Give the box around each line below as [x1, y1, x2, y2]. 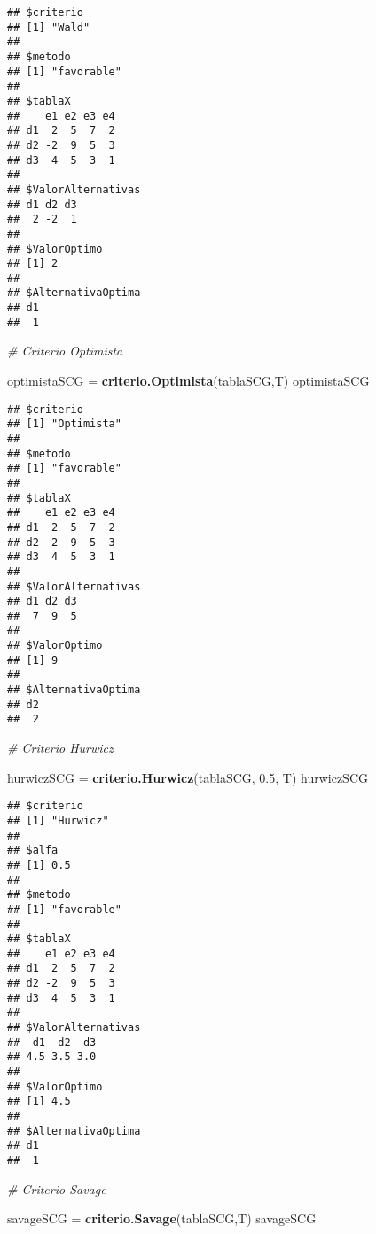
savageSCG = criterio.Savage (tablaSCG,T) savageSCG [7, 1209, 317, 1228]
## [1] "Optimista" [7, 418, 121, 431]
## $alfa [7, 844, 59, 857]
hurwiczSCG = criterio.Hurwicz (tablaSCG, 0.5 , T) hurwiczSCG [7, 768, 368, 786]
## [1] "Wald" [7, 20, 90, 34]
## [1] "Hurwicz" [7, 814, 109, 827]
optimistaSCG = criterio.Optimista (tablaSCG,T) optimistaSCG [7, 371, 370, 390]
